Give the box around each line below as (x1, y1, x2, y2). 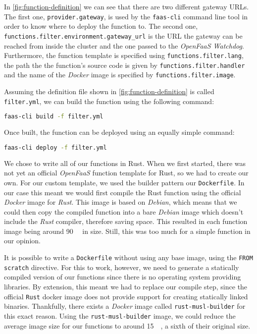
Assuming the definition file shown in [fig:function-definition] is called (4, 86, 214, 97)
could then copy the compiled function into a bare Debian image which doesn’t (4, 206, 244, 217)
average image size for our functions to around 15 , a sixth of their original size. (4, 320, 251, 331)
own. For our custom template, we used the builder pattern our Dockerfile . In (4, 177, 245, 187)
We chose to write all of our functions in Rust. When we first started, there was (4, 158, 246, 168)
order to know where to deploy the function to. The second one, (4, 21, 198, 31)
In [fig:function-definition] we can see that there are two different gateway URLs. (4, 1, 249, 11)
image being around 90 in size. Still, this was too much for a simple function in (4, 225, 251, 236)
